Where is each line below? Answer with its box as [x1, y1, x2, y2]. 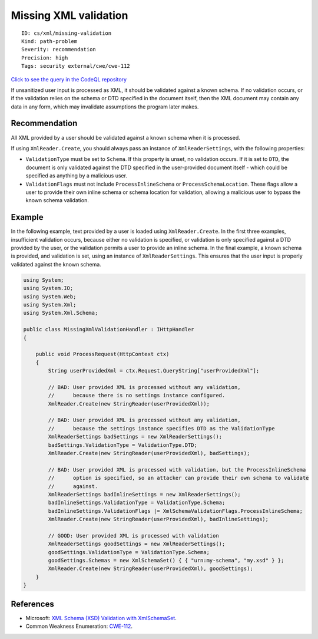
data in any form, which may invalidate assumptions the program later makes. [11, 103, 199, 110]
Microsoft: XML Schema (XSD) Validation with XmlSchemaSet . [25, 614, 177, 621]
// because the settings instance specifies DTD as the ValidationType [48, 425, 275, 432]
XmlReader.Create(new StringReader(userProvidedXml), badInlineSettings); [48, 516, 269, 523]
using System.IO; [23, 285, 74, 292]
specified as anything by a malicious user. [25, 172, 128, 179]
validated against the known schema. [11, 261, 101, 268]
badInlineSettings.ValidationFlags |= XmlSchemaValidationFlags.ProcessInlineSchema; [48, 508, 303, 514]
